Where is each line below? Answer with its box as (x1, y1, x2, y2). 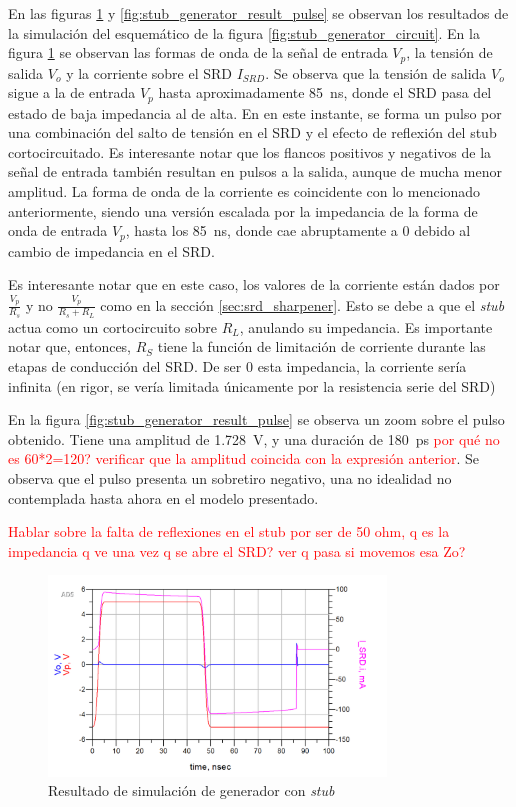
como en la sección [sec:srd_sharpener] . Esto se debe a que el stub (100, 294, 505, 315)
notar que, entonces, (8, 336, 132, 357)
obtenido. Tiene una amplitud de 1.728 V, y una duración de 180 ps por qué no (8, 428, 500, 449)
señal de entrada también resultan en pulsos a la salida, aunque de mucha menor (8, 161, 502, 182)
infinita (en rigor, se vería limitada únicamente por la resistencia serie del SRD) (8, 375, 496, 396)
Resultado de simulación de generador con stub (48, 780, 335, 801)
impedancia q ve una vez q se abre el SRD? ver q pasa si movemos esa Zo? (8, 540, 466, 561)
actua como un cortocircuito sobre (8, 316, 218, 337)
